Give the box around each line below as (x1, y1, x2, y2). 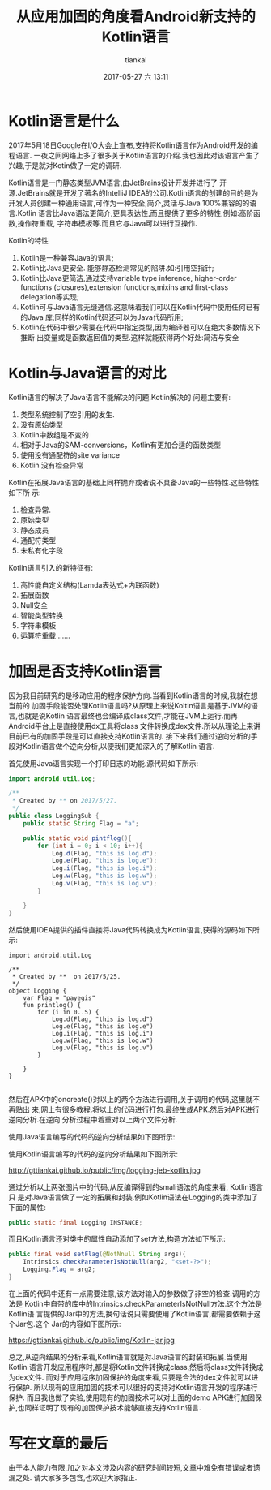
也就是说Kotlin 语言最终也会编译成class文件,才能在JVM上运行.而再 (17, 711, 239, 721)
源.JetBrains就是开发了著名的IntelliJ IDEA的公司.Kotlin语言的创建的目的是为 (8, 187, 259, 197)
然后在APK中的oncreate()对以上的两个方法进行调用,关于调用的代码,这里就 (8, 1094, 253, 1104)
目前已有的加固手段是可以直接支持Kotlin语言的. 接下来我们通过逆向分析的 (8, 731, 251, 741)
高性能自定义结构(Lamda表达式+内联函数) (19, 579, 159, 589)
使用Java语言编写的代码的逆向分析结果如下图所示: (8, 1131, 176, 1141)
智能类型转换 (19, 610, 63, 620)
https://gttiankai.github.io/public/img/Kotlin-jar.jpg (8, 1335, 176, 1345)
